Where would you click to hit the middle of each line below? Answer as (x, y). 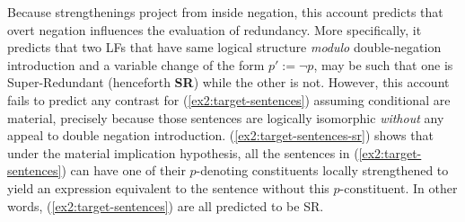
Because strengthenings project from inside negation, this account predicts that (225, 12)
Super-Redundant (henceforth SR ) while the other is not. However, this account (228, 82)
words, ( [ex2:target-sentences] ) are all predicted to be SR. (166, 205)
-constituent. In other (399, 187)
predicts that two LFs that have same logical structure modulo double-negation (224, 47)
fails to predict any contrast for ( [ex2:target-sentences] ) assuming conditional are (229, 99)
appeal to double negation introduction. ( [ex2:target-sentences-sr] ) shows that (220, 135)
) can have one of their (123, 170)
